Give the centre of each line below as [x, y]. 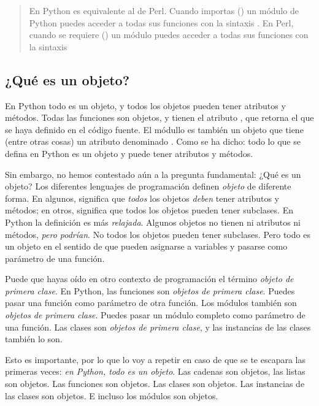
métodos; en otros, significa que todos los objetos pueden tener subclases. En [149, 210]
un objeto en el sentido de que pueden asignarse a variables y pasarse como [146, 246]
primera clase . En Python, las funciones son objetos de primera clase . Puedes [150, 290]
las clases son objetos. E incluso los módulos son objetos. [112, 395]
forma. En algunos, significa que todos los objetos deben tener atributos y [142, 198]
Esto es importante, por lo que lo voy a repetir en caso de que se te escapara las [155, 359]
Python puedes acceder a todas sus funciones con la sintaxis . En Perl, [161, 22]
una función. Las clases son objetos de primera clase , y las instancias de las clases [158, 327]
